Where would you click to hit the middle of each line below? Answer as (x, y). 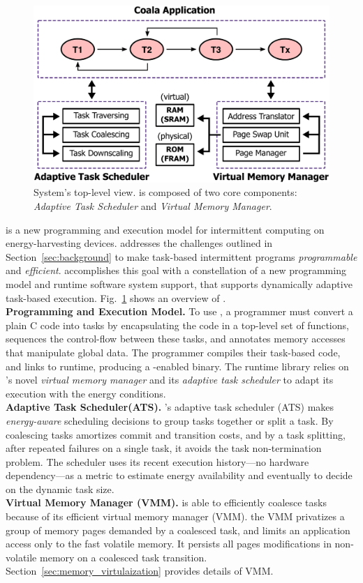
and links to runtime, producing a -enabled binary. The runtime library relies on (177, 366)
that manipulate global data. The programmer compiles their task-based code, (173, 352)
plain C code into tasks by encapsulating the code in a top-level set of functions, (177, 325)
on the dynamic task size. (60, 489)
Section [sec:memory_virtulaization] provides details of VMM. (140, 571)
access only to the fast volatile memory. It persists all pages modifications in (169, 544)
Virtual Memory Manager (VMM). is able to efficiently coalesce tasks (166, 502)
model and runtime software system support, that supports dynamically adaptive (179, 283)
